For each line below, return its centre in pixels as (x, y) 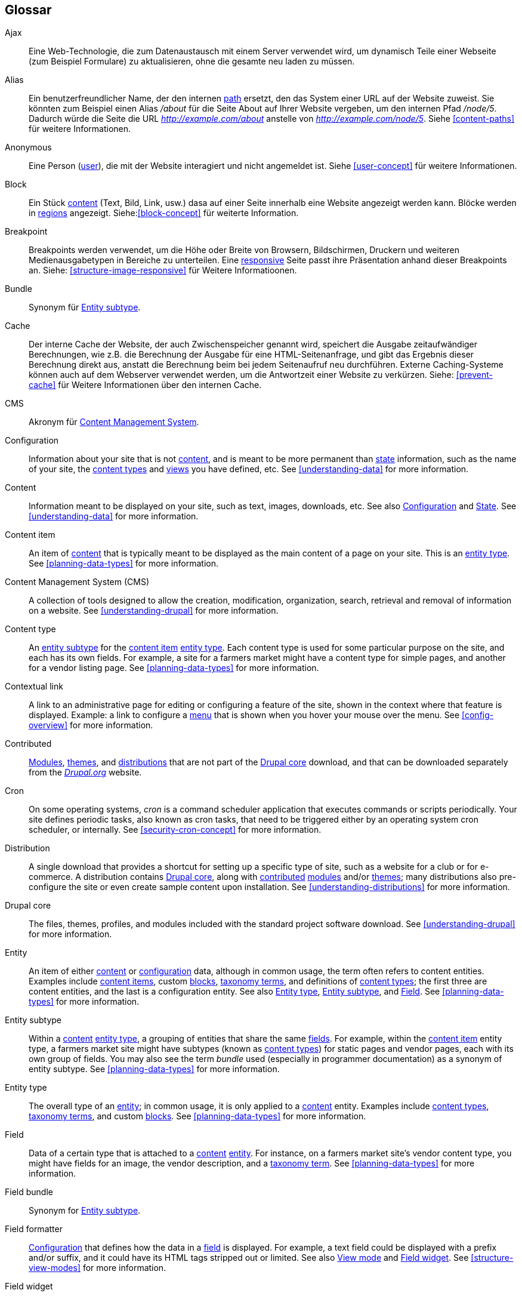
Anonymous (28, 147)
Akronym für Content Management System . (114, 422)
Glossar (28, 10)
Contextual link (34, 687)
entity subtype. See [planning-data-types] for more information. (154, 1069)
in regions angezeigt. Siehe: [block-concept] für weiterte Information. (164, 213)
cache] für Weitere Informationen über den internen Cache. (145, 385)
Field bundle (29, 1192)
